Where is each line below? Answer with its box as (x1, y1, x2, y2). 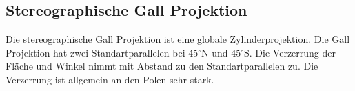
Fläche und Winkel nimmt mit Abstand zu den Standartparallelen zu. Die (6, 59, 318, 73)
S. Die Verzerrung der (244, 45, 336, 59)
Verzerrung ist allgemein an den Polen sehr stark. (6, 72, 214, 86)
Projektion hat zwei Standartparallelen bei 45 (6, 45, 199, 59)
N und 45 (201, 45, 241, 59)
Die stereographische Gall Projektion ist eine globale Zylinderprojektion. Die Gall (6, 32, 350, 46)
